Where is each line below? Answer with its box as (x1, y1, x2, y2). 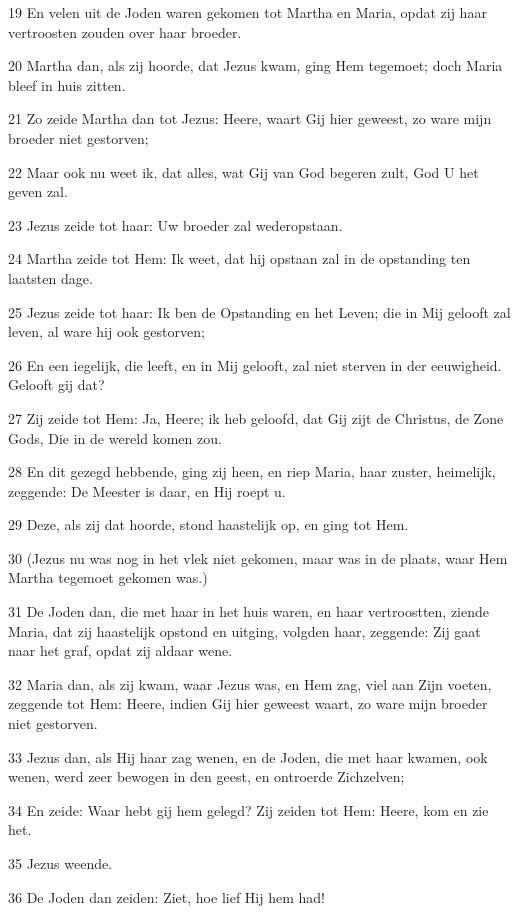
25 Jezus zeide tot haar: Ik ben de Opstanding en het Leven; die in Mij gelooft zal (8, 301, 511, 322)
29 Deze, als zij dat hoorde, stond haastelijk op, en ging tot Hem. (8, 514, 409, 535)
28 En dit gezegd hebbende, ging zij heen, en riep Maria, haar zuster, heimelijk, (8, 461, 496, 482)
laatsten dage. (8, 267, 93, 288)
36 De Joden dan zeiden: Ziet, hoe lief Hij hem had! (8, 886, 325, 907)
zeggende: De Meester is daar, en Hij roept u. (8, 480, 286, 501)
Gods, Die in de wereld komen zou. (8, 427, 222, 448)
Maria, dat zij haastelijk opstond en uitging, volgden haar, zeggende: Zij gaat (8, 620, 481, 641)
